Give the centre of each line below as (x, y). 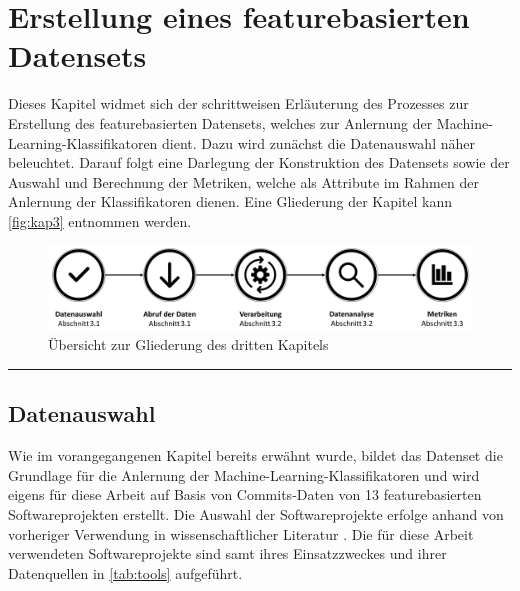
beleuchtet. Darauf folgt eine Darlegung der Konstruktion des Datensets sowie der (259, 162)
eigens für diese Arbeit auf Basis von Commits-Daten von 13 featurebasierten (245, 494)
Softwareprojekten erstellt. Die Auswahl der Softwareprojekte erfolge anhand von (256, 513)
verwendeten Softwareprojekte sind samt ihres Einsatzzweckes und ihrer (227, 553)
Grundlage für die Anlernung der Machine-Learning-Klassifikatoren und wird (244, 474)
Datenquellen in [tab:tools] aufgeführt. (125, 572)
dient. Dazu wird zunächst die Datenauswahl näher (318, 142)
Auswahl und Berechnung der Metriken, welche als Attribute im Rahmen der (243, 181)
